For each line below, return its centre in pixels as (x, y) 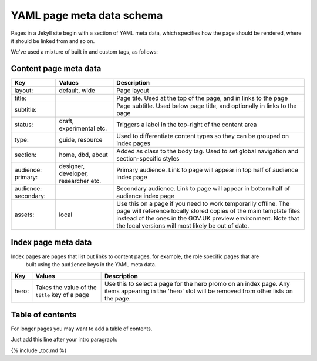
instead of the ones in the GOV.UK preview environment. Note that (208, 219)
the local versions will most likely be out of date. (183, 226)
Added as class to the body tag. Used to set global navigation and (208, 151)
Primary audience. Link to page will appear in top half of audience (208, 170)
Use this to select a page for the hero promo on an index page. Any (198, 283)
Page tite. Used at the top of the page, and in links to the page (202, 98)
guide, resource (81, 140)
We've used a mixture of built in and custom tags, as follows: (85, 52)
